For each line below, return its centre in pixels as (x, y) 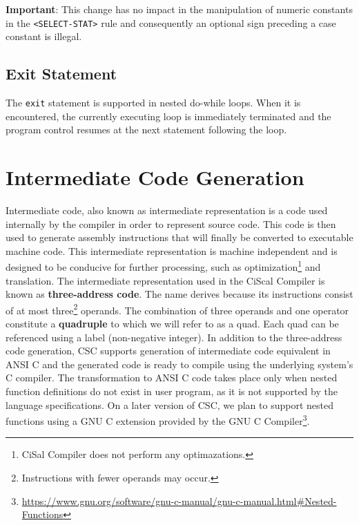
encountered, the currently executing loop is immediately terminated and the (168, 116)
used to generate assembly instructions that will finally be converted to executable (179, 237)
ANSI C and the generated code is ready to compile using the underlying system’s (179, 364)
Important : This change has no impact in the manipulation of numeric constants (179, 9)
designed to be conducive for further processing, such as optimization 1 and (163, 266)
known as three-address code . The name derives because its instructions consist (179, 294)
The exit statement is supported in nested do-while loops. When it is (153, 103)
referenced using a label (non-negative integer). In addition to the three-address (174, 337)
